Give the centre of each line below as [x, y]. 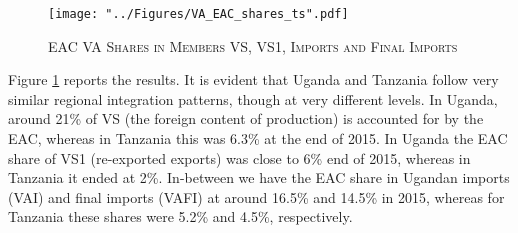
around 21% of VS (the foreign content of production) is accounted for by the [246, 118]
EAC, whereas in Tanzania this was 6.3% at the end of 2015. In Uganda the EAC [258, 138]
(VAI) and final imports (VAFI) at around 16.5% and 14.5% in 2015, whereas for [256, 196]
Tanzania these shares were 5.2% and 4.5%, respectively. [180, 216]
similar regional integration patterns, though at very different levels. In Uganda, [253, 98]
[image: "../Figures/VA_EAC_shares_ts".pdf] [198, 14]
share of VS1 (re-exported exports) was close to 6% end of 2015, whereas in [239, 157]
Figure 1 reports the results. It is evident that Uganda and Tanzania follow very [253, 79]
